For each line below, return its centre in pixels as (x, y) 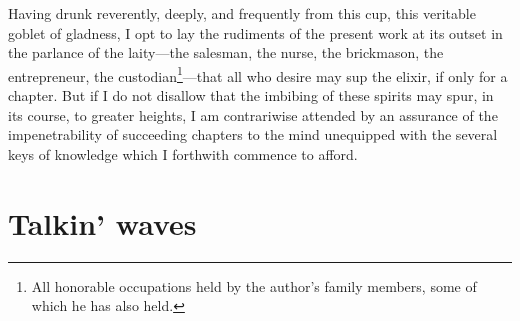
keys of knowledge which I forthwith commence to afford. (183, 153)
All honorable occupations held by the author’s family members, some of (254, 285)
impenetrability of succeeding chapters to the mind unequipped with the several (253, 134)
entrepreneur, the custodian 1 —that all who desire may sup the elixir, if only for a (258, 74)
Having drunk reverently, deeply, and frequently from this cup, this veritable (242, 13)
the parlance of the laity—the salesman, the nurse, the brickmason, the (226, 52)
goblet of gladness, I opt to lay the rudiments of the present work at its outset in (255, 32)
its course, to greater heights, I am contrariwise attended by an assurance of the (253, 114)
